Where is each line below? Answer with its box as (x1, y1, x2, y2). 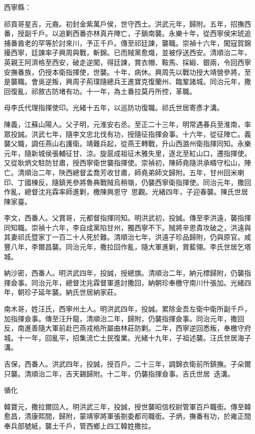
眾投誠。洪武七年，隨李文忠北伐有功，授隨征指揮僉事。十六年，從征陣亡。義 (4, 128, 251, 139)
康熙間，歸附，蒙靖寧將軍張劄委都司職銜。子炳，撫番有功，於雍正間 (31, 411, 251, 421)
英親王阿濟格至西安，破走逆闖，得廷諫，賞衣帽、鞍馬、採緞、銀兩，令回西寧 (4, 57, 251, 67)
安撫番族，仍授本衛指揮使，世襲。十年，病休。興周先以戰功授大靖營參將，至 (4, 66, 251, 77)
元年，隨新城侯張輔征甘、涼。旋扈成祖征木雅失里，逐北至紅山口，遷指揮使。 (4, 148, 251, 158)
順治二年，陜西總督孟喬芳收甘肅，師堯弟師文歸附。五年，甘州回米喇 (24, 167, 244, 177)
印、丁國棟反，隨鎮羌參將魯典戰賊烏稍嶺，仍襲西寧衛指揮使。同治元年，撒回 (4, 177, 251, 187)
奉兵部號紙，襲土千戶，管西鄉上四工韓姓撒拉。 (4, 420, 155, 431)
